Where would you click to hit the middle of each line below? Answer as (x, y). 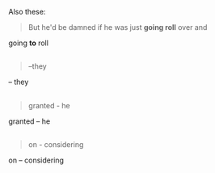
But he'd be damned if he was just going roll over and (118, 27)
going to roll (28, 43)
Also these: (27, 12)
